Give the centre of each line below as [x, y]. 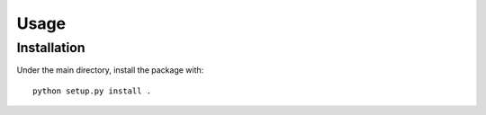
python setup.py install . [92, 91]
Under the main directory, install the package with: [110, 70]
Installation [51, 48]
